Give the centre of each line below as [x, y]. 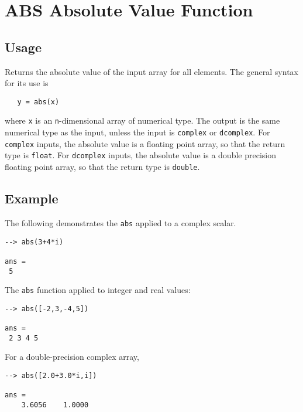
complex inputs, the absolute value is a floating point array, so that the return [145, 143]
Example [32, 198]
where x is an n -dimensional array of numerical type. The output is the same [142, 120]
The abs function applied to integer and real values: [98, 290]
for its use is [27, 83]
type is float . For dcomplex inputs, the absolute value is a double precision [140, 155]
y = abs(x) [38, 102]
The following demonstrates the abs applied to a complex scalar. [120, 222]
